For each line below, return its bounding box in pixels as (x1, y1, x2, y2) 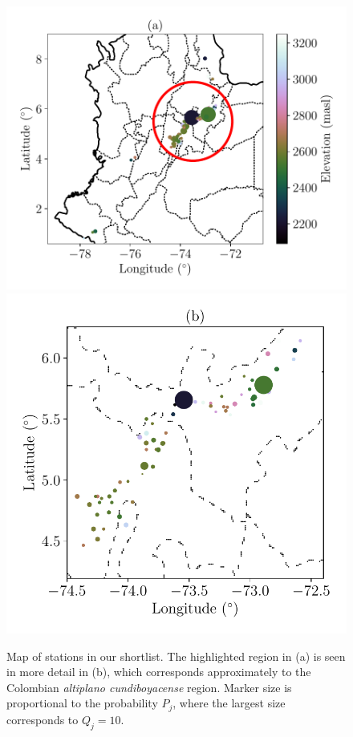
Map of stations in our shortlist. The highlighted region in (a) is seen (6, 647, 346, 664)
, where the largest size (172, 694, 286, 711)
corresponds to (6, 711, 79, 727)
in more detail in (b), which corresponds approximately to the (6, 663, 311, 680)
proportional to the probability (6, 694, 158, 711)
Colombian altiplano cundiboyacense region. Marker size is (6, 678, 292, 695)
